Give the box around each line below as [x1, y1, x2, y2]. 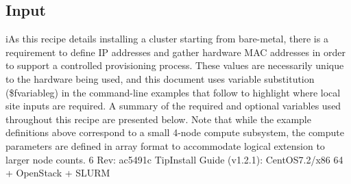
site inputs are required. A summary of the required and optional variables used [5, 98, 341, 113]
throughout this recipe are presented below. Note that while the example [5, 111, 311, 126]
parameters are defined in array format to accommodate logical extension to [5, 138, 325, 153]
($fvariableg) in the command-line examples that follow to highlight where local [5, 85, 341, 99]
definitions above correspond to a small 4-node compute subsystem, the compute [5, 125, 345, 140]
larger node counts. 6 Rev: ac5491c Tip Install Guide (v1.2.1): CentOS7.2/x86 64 [5, 152, 343, 166]
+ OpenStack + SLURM [5, 166, 110, 180]
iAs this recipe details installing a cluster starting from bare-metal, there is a [5, 31, 328, 46]
